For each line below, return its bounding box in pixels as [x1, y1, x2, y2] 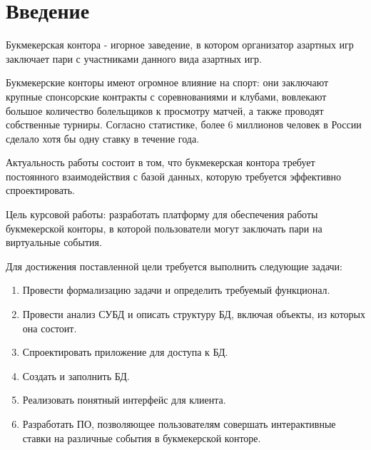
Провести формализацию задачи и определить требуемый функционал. [22, 282, 330, 297]
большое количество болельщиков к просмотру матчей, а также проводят [6, 103, 324, 118]
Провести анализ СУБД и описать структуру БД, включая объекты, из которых [22, 307, 366, 322]
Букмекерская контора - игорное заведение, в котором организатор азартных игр [6, 37, 354, 52]
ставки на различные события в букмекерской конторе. [22, 430, 261, 445]
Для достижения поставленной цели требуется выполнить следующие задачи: [6, 258, 342, 273]
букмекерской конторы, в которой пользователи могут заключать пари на [6, 220, 322, 235]
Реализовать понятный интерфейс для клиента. [22, 392, 226, 407]
